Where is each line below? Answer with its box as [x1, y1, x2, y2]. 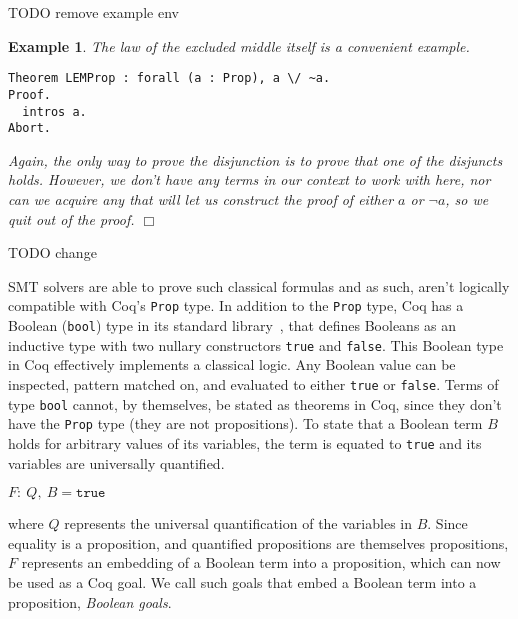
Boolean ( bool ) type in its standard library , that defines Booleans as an [8, 315, 457, 336]
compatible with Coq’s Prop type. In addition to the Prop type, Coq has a [8, 295, 464, 316]
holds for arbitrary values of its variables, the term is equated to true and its [8, 432, 482, 453]
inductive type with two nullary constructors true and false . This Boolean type [8, 334, 504, 355]
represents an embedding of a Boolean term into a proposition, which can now [21, 552, 501, 573]
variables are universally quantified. [8, 452, 225, 473]
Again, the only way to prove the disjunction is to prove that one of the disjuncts [8, 149, 503, 170]
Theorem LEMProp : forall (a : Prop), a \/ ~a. [8, 71, 331, 86]
